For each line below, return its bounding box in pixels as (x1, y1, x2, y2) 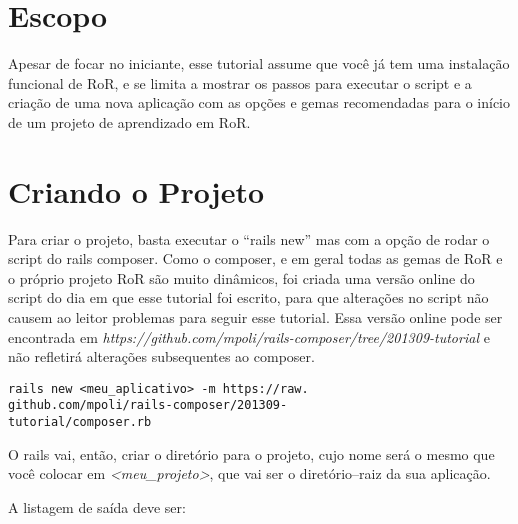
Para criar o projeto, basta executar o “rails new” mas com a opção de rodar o (8, 228, 490, 249)
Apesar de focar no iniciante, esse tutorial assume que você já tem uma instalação (8, 53, 510, 74)
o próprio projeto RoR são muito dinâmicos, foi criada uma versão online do (8, 267, 475, 288)
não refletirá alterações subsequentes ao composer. (8, 346, 315, 367)
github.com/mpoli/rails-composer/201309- (8, 398, 288, 413)
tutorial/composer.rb (8, 415, 152, 430)
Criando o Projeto (8, 170, 265, 211)
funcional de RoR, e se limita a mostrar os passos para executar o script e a (8, 72, 472, 93)
